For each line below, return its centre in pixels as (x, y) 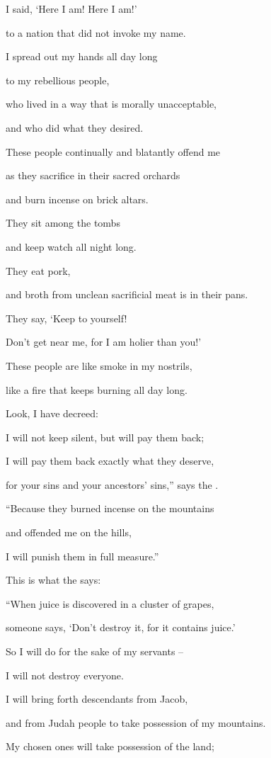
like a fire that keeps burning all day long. (97, 389)
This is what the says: (53, 580)
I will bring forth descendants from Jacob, (97, 699)
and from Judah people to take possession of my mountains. (136, 722)
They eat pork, (38, 270)
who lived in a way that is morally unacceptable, (111, 104)
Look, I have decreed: (52, 413)
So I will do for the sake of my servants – (95, 651)
